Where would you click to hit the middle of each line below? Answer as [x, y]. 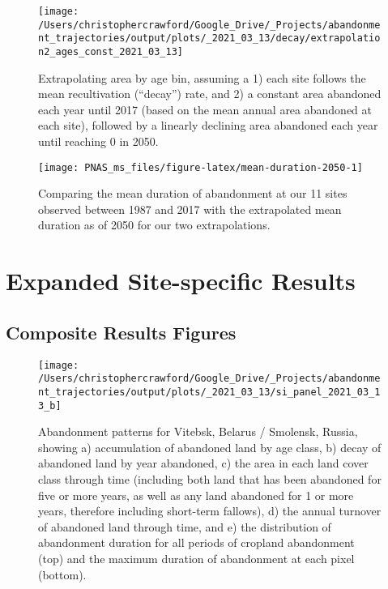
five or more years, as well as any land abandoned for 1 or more [196, 495]
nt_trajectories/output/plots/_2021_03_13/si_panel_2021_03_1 [209, 392]
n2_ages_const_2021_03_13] [111, 51]
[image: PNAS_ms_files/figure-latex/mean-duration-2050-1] [200, 167]
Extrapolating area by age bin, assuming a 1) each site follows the [202, 77]
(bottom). [62, 574]
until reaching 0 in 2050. [98, 141]
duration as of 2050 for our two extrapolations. [154, 225]
